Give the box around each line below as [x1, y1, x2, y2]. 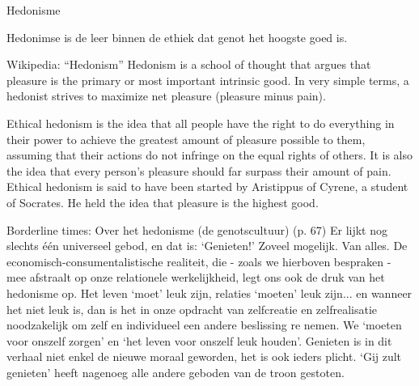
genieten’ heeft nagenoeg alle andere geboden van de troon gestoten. [6, 363, 345, 380]
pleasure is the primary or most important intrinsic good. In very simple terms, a [6, 71, 409, 88]
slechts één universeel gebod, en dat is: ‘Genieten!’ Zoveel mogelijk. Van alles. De [6, 237, 408, 254]
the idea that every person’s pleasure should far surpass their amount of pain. [6, 162, 391, 179]
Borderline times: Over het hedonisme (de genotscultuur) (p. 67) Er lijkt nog [6, 221, 388, 238]
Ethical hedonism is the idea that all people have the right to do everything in [6, 114, 395, 131]
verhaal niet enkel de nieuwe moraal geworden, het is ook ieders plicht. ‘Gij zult [6, 348, 402, 365]
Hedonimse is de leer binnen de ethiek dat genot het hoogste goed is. [6, 28, 348, 45]
